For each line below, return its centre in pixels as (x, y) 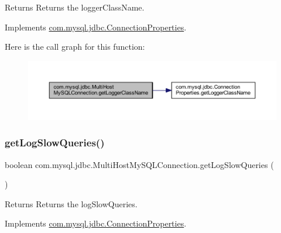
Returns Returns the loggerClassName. (75, 7)
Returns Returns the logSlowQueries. (71, 203)
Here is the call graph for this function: (75, 47)
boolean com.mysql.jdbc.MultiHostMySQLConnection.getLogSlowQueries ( (139, 164)
